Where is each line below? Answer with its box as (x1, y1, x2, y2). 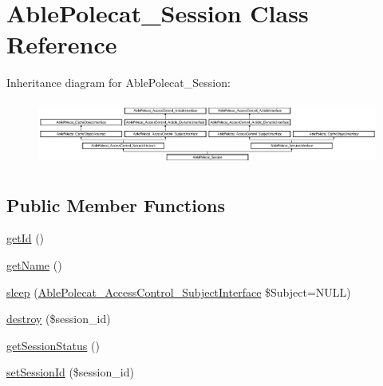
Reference (6, 28, 117, 61)
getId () (6, 230, 45, 246)
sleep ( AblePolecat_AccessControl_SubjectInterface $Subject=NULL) (6, 283, 351, 300)
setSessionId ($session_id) (6, 364, 134, 380)
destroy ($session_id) (6, 310, 111, 327)
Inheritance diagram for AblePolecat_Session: (6, 74, 231, 91)
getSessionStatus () (6, 337, 100, 353)
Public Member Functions (6, 192, 225, 217)
